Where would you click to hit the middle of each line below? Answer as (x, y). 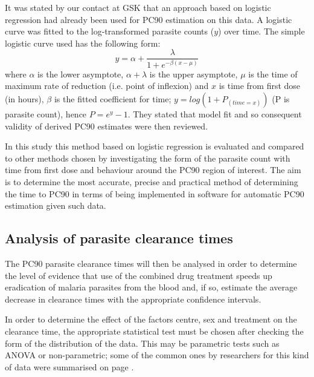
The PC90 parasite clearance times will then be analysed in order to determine (151, 263)
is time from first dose (260, 86)
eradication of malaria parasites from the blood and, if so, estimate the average (151, 287)
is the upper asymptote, (194, 74)
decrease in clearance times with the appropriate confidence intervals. (133, 299)
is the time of (273, 74)
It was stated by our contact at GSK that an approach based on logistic (138, 7)
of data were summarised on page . (69, 366)
